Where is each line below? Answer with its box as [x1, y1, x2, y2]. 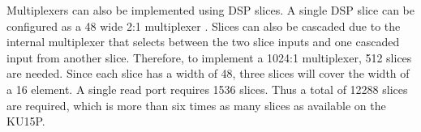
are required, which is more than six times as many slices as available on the [6, 96, 386, 113]
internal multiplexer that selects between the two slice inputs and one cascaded [6, 33, 400, 50]
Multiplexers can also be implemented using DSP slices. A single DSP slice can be [6, 2, 415, 18]
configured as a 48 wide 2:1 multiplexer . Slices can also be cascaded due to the [6, 17, 401, 34]
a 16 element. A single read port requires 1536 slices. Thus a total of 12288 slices [6, 80, 408, 97]
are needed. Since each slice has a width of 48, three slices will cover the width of [6, 65, 410, 82]
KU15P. [6, 113, 45, 130]
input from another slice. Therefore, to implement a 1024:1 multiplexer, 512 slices [6, 49, 412, 66]
